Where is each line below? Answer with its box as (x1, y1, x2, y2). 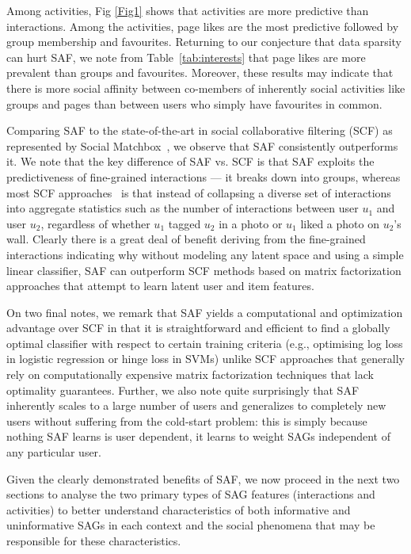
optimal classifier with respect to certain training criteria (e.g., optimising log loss (6, 334, 403, 351)
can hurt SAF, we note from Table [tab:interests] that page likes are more (6, 48, 366, 65)
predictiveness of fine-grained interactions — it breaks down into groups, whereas (6, 168, 401, 185)
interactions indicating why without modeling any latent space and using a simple (6, 246, 404, 262)
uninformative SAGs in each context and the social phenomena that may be (6, 517, 375, 533)
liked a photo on (300, 215, 379, 231)
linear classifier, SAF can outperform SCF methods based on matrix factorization (6, 262, 401, 278)
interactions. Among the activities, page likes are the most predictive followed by (6, 17, 399, 34)
